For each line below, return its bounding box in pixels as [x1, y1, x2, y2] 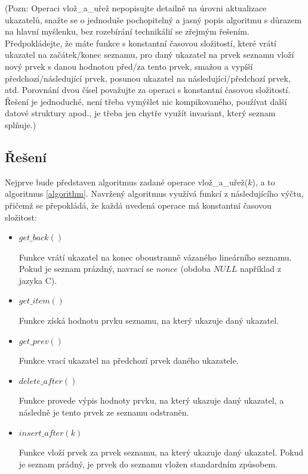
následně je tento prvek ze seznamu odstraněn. [19, 406, 189, 419]
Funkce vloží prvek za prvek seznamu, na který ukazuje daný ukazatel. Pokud [19, 446, 304, 458]
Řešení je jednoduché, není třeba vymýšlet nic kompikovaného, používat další [5, 95, 287, 107]
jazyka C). [19, 274, 57, 286]
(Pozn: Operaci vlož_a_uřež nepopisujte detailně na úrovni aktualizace [5, 2, 267, 14]
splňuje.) [5, 118, 36, 131]
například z [239, 262, 281, 275]
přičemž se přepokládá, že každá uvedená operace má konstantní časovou [5, 199, 272, 211]
